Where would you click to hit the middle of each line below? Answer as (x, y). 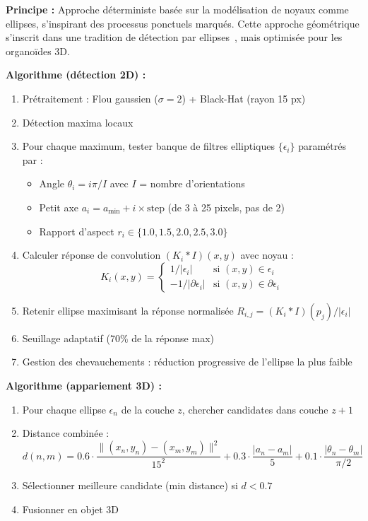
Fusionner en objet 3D (71, 509)
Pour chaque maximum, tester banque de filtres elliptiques (148, 146)
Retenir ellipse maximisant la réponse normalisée (128, 310)
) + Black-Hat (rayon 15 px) (244, 98)
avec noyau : (267, 255)
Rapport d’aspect (77, 231)
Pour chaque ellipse (64, 409)
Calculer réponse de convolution (91, 255)
